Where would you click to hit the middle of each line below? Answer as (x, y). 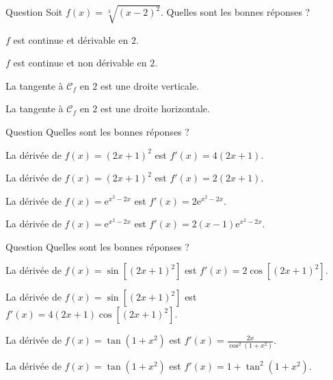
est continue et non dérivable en (80, 63)
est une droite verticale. (150, 85)
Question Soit (34, 12)
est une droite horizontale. (155, 109)
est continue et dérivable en (71, 39)
